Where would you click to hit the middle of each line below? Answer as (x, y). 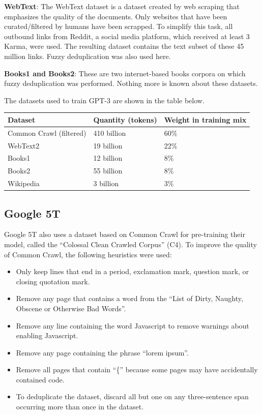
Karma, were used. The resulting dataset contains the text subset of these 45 (124, 46)
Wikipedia (24, 183)
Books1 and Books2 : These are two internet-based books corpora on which (125, 73)
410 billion (110, 132)
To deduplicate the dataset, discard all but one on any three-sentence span (132, 396)
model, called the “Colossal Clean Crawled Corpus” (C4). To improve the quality (130, 244)
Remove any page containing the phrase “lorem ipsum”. (102, 352)
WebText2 (24, 145)
